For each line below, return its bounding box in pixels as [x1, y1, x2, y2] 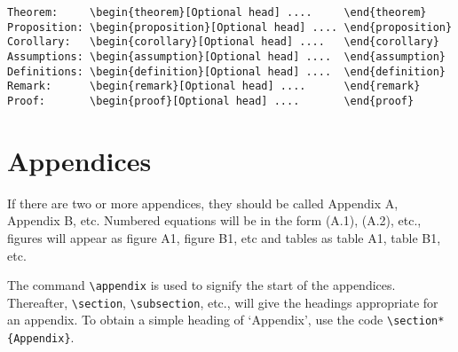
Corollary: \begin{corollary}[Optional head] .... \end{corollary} [7, 35, 439, 49]
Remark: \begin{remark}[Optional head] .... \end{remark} [7, 80, 421, 93]
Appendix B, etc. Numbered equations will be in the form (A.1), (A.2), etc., [7, 211, 422, 230]
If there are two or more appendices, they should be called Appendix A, [7, 193, 399, 212]
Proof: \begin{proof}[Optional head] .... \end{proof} [7, 94, 415, 107]
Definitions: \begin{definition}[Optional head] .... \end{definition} [7, 65, 446, 78]
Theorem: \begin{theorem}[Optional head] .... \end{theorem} [7, 6, 427, 19]
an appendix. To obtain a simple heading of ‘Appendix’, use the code [7, 310, 383, 329]
